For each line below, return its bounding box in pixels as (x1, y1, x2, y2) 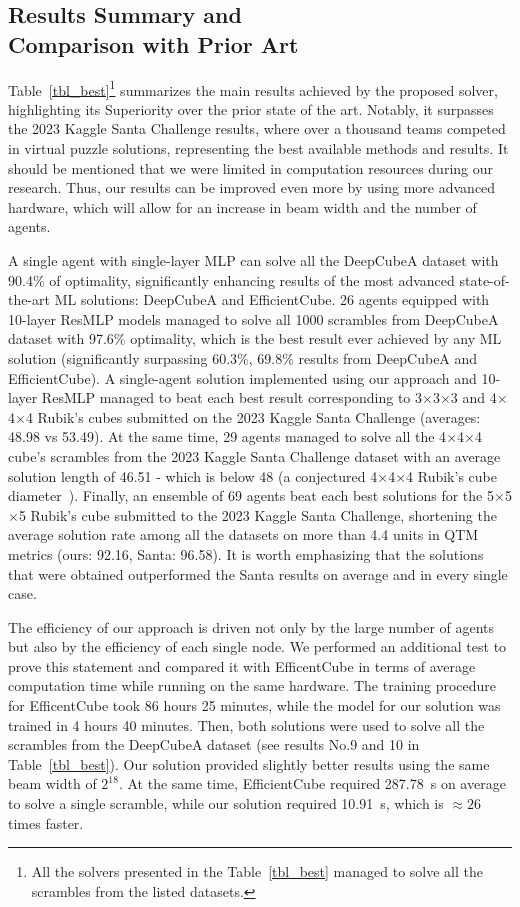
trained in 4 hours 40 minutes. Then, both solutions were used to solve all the (8, 714, 485, 735)
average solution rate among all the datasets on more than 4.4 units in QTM (8, 524, 479, 545)
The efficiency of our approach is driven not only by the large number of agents (8, 616, 495, 637)
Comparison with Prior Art (8, 28, 299, 59)
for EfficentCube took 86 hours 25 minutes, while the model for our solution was (8, 695, 501, 716)
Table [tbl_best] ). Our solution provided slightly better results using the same (8, 753, 490, 774)
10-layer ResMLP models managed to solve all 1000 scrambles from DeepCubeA (8, 308, 499, 329)
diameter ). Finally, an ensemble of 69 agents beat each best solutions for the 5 (8, 485, 494, 506)
